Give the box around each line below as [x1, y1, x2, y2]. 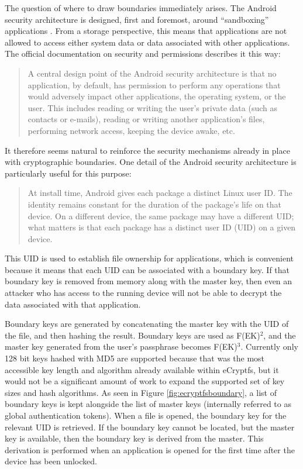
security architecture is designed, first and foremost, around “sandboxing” [5, 13, 269, 25]
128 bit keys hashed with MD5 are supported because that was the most [5, 352, 265, 364]
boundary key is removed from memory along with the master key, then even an [5, 275, 292, 287]
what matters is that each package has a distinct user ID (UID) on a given [27, 221, 296, 233]
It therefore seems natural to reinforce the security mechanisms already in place [5, 144, 290, 156]
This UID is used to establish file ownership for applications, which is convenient [5, 252, 294, 264]
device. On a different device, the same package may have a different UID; [27, 209, 294, 222]
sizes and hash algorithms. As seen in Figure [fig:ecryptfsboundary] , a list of [5, 386, 277, 398]
